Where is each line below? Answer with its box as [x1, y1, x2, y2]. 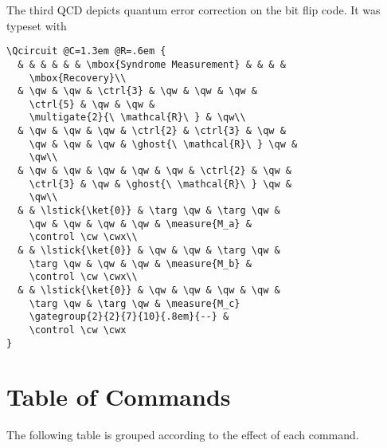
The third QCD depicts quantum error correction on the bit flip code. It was [6, 2, 381, 18]
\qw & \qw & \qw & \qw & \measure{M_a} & [29, 218, 252, 230]
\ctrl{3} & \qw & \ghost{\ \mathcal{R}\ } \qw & [29, 178, 291, 190]
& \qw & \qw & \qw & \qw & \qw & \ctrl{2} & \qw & [18, 165, 291, 177]
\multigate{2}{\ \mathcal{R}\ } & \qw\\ [29, 112, 246, 124]
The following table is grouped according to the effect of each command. [6, 426, 359, 443]
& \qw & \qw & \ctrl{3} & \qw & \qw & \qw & [18, 85, 257, 97]
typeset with [6, 17, 67, 33]
